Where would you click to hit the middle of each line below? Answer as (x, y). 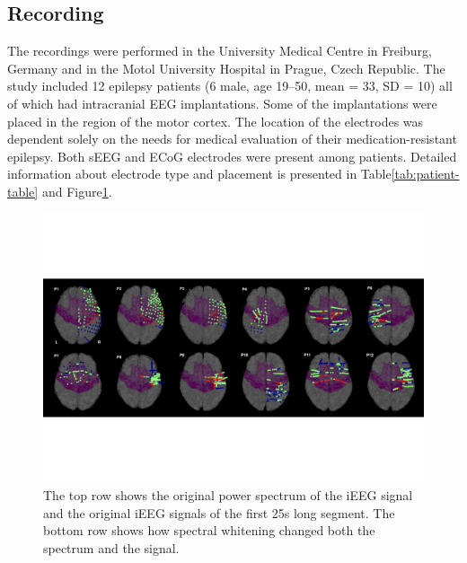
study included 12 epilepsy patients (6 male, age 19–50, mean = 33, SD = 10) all (230, 86)
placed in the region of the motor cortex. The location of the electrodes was (216, 121)
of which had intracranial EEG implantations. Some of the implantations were (222, 103)
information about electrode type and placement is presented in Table (199, 174)
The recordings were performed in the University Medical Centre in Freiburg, (220, 51)
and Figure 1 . (77, 191)
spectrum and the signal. (111, 547)
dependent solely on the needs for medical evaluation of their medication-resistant (232, 139)
